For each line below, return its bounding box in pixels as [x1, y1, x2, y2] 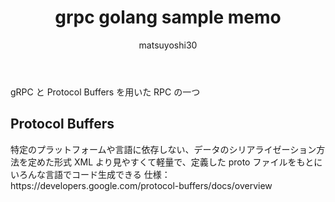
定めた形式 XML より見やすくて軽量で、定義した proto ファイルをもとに [27, 156, 323, 168]
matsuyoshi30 [138, 39, 198, 51]
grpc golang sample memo [54, 6, 282, 29]
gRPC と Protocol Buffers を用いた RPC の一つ [10, 86, 201, 98]
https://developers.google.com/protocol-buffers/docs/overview [10, 179, 273, 191]
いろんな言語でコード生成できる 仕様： [10, 168, 171, 180]
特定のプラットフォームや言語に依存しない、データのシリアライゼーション [10, 143, 317, 155]
